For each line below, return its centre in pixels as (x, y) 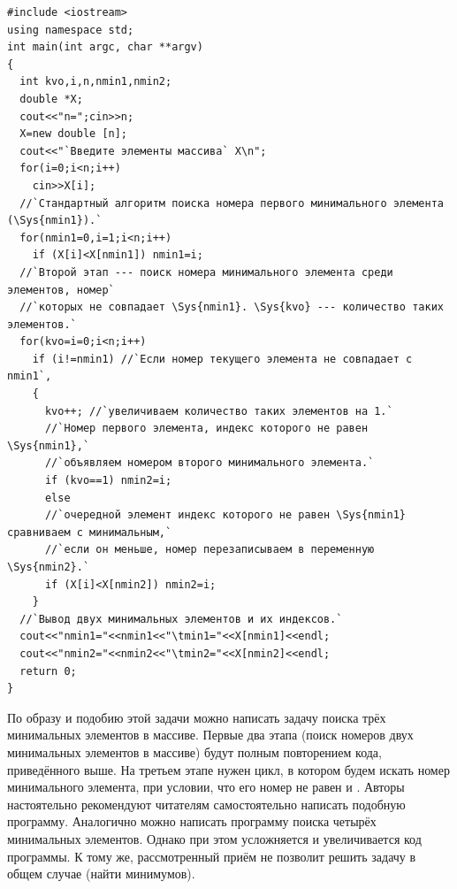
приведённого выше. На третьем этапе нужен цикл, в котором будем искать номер (228, 769)
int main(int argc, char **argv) (105, 47)
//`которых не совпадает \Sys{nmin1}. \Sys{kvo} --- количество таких (232, 307)
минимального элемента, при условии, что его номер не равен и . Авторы (206, 787)
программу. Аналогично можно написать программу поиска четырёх (192, 821)
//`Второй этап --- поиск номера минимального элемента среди (206, 272)
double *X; (51, 99)
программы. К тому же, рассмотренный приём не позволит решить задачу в (212, 856)
